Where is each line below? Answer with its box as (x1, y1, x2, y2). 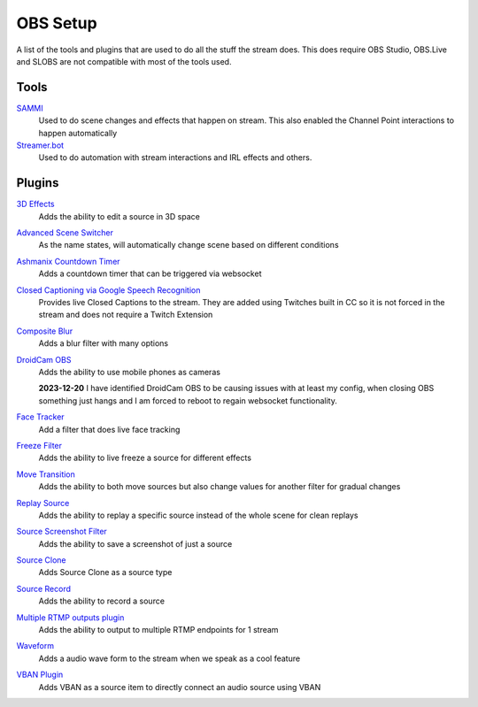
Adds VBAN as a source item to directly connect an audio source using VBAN (38, 681, 321, 692)
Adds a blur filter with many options (38, 338, 168, 349)
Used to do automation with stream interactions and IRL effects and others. (38, 152, 312, 163)
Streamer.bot (16, 140, 65, 150)
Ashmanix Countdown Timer (16, 256, 120, 266)
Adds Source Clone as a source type (38, 567, 173, 578)
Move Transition (16, 469, 75, 480)
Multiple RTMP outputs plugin (16, 611, 125, 623)
